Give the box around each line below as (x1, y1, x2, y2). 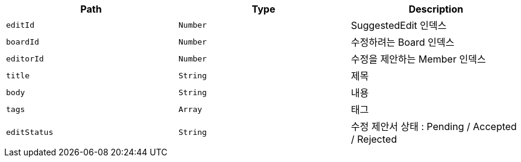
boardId (6, 37, 39, 46)
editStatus (6, 127, 54, 137)
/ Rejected (350, 133, 397, 145)
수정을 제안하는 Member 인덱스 (350, 53, 486, 65)
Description (408, 3, 464, 15)
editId (6, 20, 34, 30)
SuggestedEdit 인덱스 (350, 19, 447, 31)
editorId (6, 54, 44, 63)
